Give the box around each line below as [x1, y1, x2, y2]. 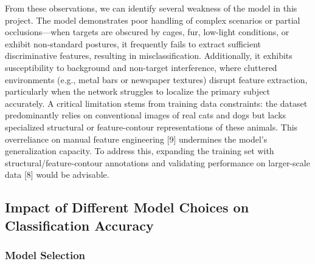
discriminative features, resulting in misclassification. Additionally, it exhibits [5, 49, 292, 62]
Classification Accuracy [5, 215, 154, 234]
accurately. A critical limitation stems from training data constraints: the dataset [5, 96, 308, 109]
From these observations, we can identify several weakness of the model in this [5, 2, 297, 14]
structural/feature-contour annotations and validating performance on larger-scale [5, 156, 310, 169]
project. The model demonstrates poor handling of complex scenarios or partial [5, 13, 300, 26]
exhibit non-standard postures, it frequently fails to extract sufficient [5, 37, 261, 50]
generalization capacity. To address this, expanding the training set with [5, 144, 274, 157]
